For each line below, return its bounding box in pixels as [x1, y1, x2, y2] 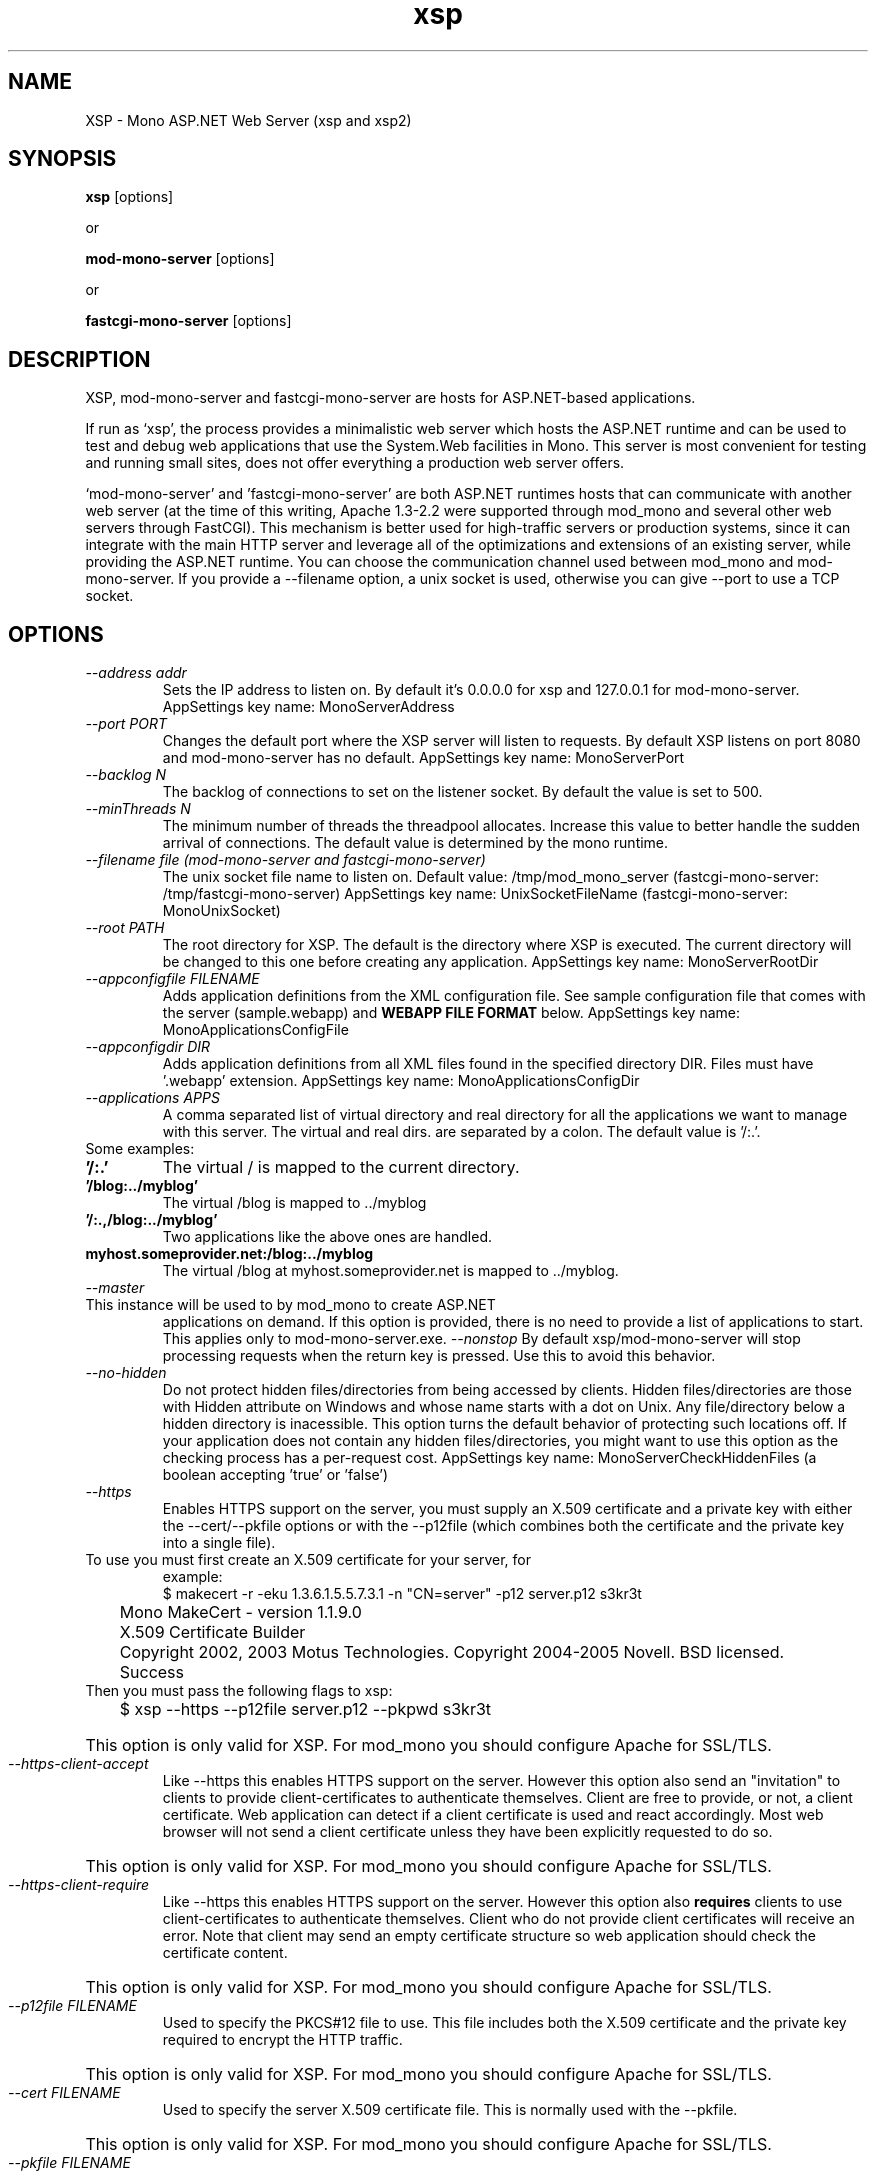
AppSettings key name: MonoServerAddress [162, 698, 455, 716]
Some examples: [85, 1140, 195, 1158]
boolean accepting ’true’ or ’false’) [162, 1466, 389, 1484]
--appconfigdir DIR [85, 1038, 210, 1056]
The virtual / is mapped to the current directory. [162, 1157, 520, 1178]
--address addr [85, 664, 187, 682]
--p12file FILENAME [8, 1997, 137, 2015]
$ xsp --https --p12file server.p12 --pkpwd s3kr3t [119, 1699, 492, 1720]
